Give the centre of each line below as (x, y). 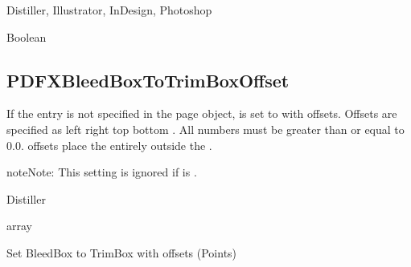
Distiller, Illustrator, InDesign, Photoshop (109, 10)
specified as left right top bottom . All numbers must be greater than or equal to (205, 129)
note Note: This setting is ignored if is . (102, 172)
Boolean (27, 36)
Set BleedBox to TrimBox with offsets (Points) (122, 252)
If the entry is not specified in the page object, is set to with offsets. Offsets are (202, 113)
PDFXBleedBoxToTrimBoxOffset (148, 80)
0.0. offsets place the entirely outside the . (109, 145)
